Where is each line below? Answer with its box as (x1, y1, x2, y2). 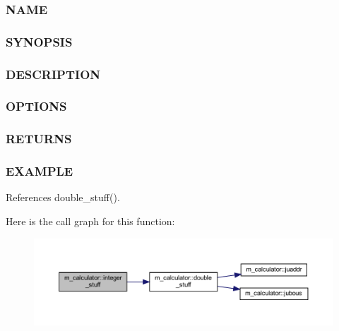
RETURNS (6, 130, 72, 148)
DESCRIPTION (6, 65, 101, 83)
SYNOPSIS (6, 32, 73, 50)
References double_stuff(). (6, 190, 120, 205)
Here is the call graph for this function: (6, 214, 175, 229)
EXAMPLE (6, 162, 73, 180)
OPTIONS (6, 97, 67, 115)
